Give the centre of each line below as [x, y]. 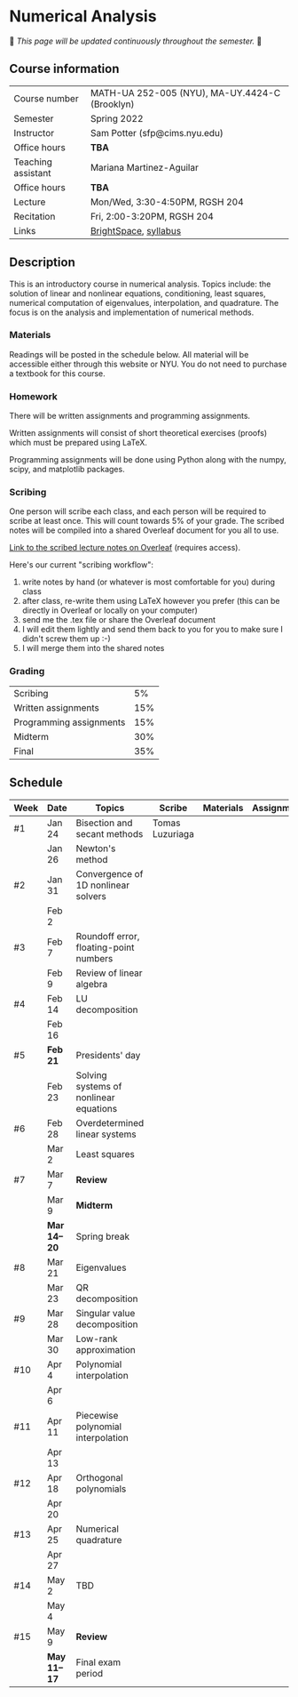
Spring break [103, 1236]
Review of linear [110, 973]
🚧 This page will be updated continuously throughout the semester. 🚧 [136, 41]
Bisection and [104, 823]
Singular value [106, 1313]
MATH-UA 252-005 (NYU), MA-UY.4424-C [185, 92]
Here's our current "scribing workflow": [81, 565]
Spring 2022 [117, 118]
